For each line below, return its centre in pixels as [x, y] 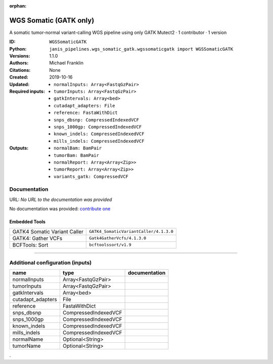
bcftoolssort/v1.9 [110, 245]
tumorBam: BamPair [77, 155]
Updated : [19, 84]
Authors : [19, 63]
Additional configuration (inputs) [51, 263]
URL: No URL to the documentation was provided [61, 199]
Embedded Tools [27, 222]
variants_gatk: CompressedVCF [91, 176]
